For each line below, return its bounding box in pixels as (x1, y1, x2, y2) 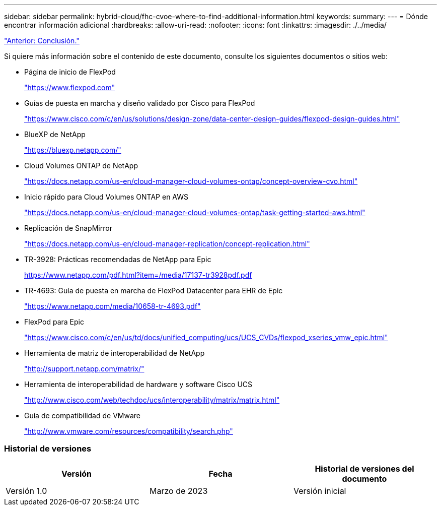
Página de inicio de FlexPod (24, 68, 116, 76)
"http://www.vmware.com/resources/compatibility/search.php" (24, 427, 233, 435)
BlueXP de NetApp (24, 130, 86, 139)
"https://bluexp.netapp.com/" (24, 146, 121, 154)
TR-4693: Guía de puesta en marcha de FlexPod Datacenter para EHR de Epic (24, 286, 283, 295)
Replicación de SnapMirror (24, 224, 112, 232)
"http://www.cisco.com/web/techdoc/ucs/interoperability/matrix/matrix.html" (24, 396, 280, 404)
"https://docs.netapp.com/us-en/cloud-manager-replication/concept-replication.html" (24, 239, 310, 248)
